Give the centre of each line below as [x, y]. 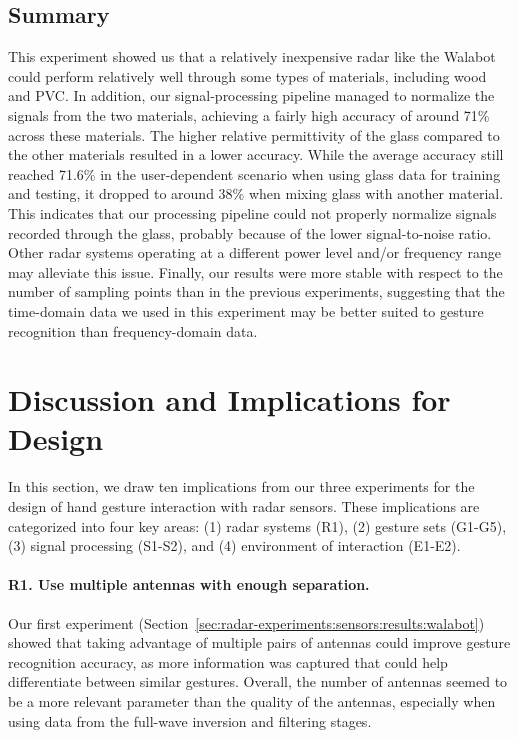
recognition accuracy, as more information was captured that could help [228, 661]
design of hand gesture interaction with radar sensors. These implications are [244, 506]
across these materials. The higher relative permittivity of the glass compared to [254, 134]
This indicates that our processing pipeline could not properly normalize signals [252, 212]
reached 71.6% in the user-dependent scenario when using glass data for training [254, 173]
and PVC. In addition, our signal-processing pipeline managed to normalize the [251, 95]
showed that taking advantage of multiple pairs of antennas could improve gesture [259, 642]
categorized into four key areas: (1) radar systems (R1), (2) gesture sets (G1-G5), [257, 525]
